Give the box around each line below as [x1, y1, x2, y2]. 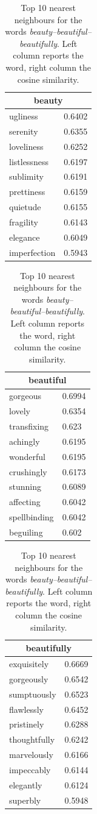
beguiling [9, 525, 43, 538]
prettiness [9, 185, 45, 198]
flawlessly [9, 703, 44, 715]
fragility [9, 215, 38, 228]
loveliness [9, 140, 44, 152]
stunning [9, 480, 41, 493]
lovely [9, 405, 30, 417]
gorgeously [9, 672, 48, 685]
